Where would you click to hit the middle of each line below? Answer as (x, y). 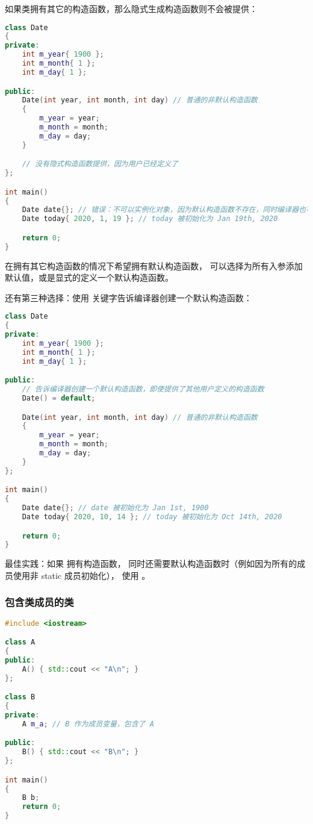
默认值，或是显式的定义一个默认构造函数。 (89, 277)
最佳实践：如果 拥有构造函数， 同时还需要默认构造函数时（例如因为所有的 (151, 563)
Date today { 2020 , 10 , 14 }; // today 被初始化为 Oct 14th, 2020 (152, 517)
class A (20, 642)
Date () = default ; (59, 398)
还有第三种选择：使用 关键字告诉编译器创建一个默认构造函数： (129, 297)
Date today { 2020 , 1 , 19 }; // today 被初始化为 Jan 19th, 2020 (150, 219)
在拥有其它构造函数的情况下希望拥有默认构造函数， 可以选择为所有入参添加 (154, 265)
